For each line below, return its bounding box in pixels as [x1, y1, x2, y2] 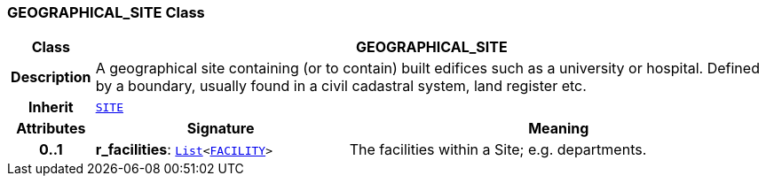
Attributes [16, 119, 86, 138]
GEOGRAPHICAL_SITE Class [7, 4, 205, 21]
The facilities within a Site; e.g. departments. [349, 141, 647, 159]
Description [11, 68, 91, 87]
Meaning [528, 119, 589, 138]
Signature [186, 119, 255, 138]
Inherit [28, 98, 74, 117]
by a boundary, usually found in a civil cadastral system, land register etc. [95, 77, 587, 95]
